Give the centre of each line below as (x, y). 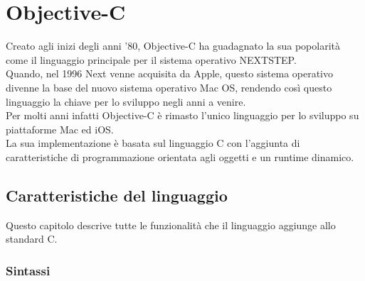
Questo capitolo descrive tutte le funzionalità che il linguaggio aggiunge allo (171, 225)
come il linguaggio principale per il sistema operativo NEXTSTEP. (151, 59)
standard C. (32, 239)
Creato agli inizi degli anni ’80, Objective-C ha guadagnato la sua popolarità (173, 46)
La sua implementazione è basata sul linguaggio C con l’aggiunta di (153, 143)
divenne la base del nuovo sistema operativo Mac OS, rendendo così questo (169, 87)
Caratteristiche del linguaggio (117, 195)
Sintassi (28, 270)
